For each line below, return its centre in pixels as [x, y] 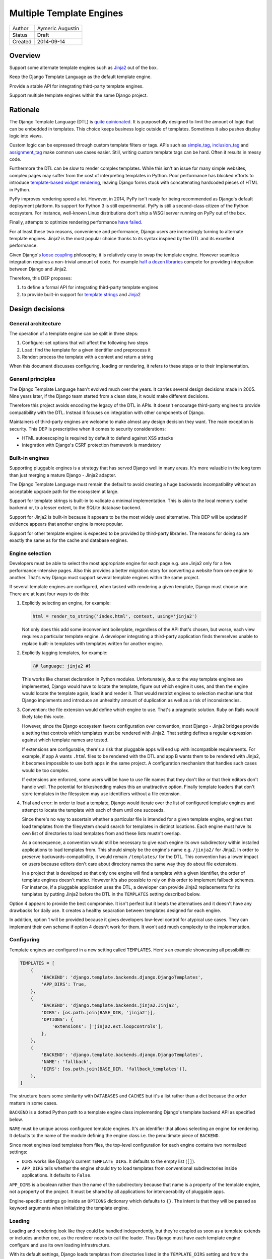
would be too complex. [46, 770]
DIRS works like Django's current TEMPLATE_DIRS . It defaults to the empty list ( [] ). [109, 1161]
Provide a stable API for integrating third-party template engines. [76, 86]
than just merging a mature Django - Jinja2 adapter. [63, 475]
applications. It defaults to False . [57, 1175]
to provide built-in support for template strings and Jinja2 [81, 294]
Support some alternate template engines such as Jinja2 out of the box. [84, 67]
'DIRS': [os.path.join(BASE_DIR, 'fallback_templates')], [114, 1069]
